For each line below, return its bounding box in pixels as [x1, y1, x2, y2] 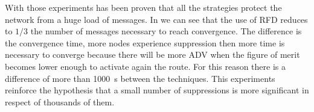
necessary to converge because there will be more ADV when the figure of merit [5, 48, 300, 61]
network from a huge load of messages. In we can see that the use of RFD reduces [5, 13, 308, 25]
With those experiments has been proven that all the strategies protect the [5, 1, 282, 13]
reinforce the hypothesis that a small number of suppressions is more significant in [5, 84, 309, 96]
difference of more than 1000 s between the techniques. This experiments [5, 72, 275, 84]
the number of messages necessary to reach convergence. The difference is [30, 25, 302, 37]
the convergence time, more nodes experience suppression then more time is [5, 36, 285, 49]
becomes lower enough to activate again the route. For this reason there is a [5, 60, 286, 72]
